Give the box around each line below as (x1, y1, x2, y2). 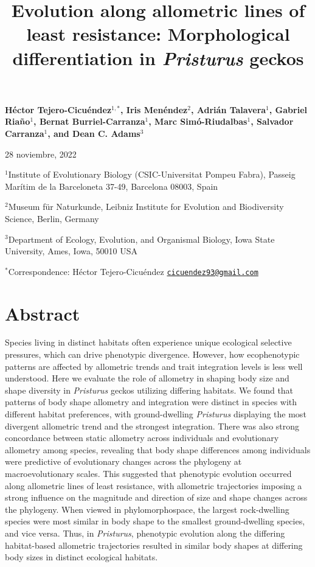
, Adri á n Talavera (190, 103, 266, 116)
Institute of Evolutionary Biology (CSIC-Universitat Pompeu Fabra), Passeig (8, 168, 296, 181)
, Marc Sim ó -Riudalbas (148, 115, 247, 128)
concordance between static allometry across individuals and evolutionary (5, 431, 279, 444)
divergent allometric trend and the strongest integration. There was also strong (5, 419, 300, 432)
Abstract (5, 301, 80, 325)
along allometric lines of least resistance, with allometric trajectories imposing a (5, 479, 302, 492)
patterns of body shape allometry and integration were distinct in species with (5, 395, 297, 408)
